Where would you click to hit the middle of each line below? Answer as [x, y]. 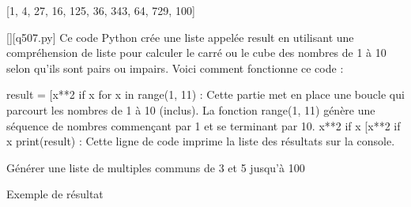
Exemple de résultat [55, 194]
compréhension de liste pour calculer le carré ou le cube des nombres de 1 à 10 [196, 53]
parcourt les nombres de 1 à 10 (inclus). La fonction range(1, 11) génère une [191, 109]
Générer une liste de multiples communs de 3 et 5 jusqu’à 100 [156, 167]
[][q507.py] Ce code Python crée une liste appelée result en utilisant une [180, 37]
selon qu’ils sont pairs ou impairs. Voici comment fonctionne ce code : [175, 68]
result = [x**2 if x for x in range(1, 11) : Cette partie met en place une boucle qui [205, 94]
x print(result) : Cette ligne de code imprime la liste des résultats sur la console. [201, 141]
